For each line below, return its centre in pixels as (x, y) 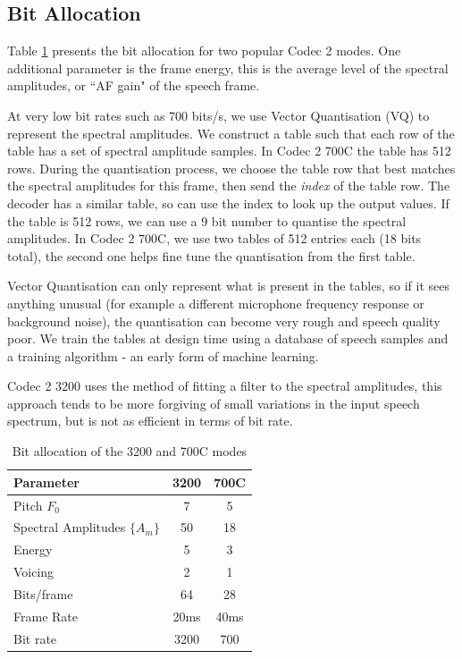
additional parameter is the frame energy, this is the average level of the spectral (228, 68)
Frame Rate (46, 616)
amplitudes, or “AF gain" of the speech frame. (134, 85)
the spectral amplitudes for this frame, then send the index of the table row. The (229, 186)
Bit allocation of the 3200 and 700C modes (130, 451)
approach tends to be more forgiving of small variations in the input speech (214, 403)
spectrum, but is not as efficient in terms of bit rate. (150, 421)
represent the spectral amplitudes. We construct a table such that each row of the (231, 133)
